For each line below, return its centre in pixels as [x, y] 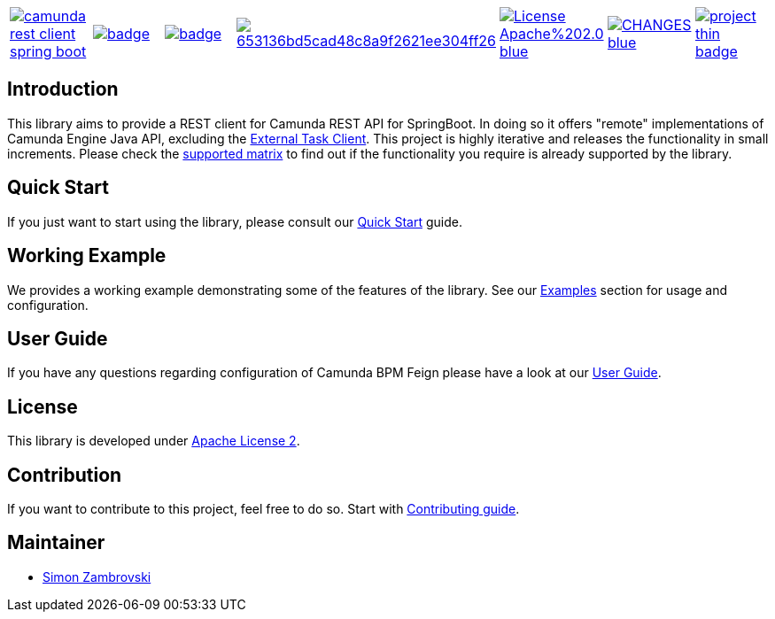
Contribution [65, 475]
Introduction [63, 89]
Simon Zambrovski [97, 576]
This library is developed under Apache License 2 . [154, 441]
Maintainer [56, 543]
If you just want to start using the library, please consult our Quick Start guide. [235, 221]
